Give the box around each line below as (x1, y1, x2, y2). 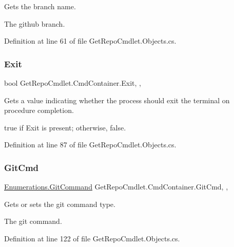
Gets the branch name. (4, 1, 76, 11)
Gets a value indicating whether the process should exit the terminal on (4, 94, 230, 105)
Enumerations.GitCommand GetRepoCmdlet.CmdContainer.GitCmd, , (4, 181, 228, 192)
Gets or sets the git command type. (4, 198, 115, 209)
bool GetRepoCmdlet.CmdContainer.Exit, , (4, 78, 141, 88)
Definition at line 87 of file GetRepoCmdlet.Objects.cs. (4, 139, 177, 150)
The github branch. (4, 18, 65, 29)
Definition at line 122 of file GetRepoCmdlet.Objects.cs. (4, 233, 180, 243)
